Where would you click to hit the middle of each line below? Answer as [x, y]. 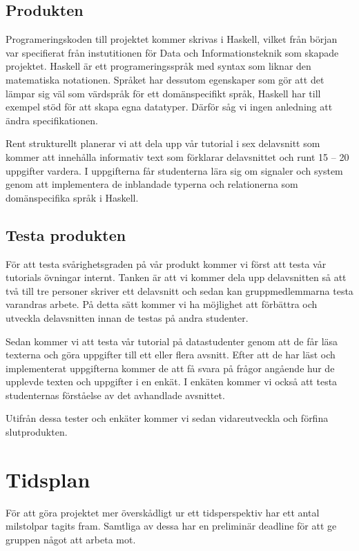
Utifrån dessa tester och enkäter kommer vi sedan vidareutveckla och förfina [167, 418]
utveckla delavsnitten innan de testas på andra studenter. [127, 317]
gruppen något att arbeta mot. [71, 539]
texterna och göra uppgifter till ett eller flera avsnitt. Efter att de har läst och [171, 355]
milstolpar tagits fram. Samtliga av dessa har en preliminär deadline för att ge [171, 526]
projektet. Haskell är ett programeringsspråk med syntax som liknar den [158, 66]
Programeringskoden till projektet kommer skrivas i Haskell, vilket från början [172, 39]
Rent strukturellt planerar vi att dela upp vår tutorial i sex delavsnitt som [163, 143]
